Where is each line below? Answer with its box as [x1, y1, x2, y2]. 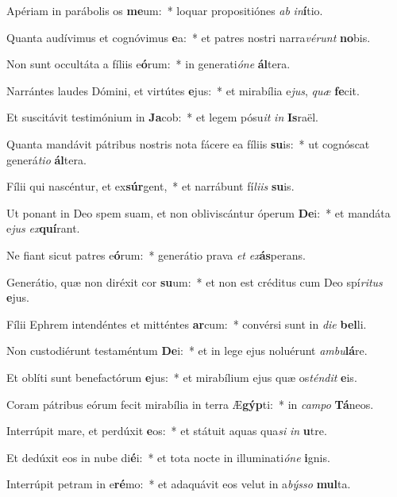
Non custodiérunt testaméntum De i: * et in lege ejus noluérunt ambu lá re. [6, 342, 368, 359]
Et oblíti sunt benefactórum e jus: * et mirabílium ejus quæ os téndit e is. [6, 368, 357, 385]
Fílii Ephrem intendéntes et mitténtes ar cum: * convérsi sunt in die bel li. [6, 315, 367, 332]
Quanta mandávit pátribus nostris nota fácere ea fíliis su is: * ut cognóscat [6, 135, 370, 152]
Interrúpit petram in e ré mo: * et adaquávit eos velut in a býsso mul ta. [6, 476, 351, 492]
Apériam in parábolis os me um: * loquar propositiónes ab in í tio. [6, 2, 323, 18]
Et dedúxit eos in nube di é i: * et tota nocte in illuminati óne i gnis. [6, 449, 330, 465]
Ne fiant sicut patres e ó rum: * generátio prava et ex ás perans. [6, 246, 306, 263]
